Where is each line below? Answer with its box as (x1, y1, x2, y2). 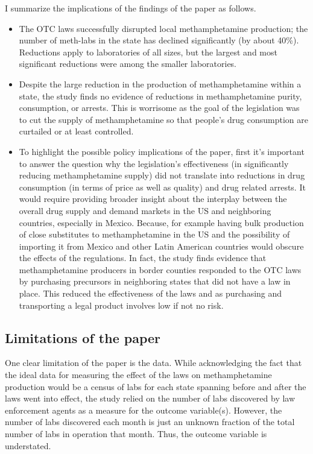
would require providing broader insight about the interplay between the (19, 192, 287, 205)
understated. (5, 439, 51, 452)
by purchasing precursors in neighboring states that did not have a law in (19, 275, 291, 288)
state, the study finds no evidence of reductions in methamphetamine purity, (19, 89, 302, 102)
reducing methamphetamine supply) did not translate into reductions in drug (19, 169, 305, 181)
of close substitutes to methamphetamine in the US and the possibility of (19, 228, 290, 241)
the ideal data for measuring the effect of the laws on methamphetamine (5, 368, 272, 381)
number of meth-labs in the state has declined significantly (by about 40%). (19, 34, 299, 46)
